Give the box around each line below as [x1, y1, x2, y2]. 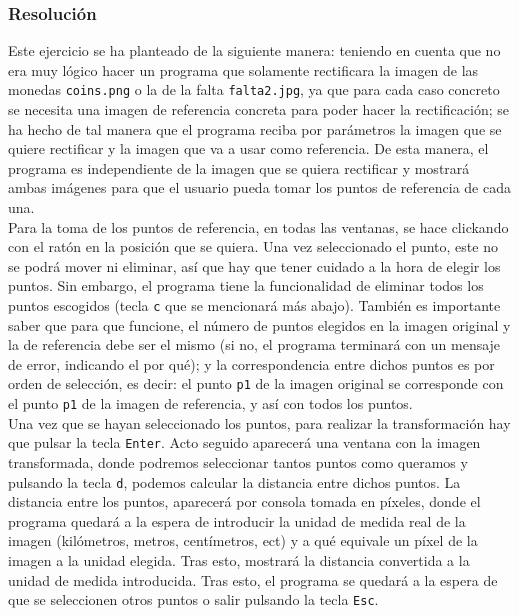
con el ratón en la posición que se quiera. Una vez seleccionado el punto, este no [8, 236, 498, 257]
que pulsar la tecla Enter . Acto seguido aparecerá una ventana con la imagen [8, 432, 481, 453]
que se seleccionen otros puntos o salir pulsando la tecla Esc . [8, 589, 379, 610]
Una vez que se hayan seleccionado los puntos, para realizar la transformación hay [8, 412, 511, 433]
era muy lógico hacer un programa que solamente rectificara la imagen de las [8, 59, 479, 80]
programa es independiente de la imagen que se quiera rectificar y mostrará [8, 157, 470, 178]
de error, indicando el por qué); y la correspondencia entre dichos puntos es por [8, 353, 495, 374]
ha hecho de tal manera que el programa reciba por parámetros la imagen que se [8, 118, 502, 139]
